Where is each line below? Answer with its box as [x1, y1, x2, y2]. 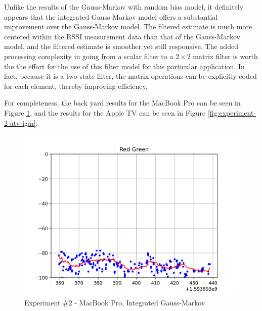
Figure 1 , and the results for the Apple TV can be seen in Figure [4, 107, 206, 118]
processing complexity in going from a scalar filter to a [4, 50, 173, 61]
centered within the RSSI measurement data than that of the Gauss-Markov [4, 31, 240, 41]
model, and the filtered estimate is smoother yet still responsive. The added [4, 41, 238, 51]
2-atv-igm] [4, 117, 36, 128]
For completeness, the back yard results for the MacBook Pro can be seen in [4, 97, 241, 108]
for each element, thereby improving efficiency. [4, 80, 148, 91]
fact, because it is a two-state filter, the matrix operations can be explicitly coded [4, 71, 257, 81]
